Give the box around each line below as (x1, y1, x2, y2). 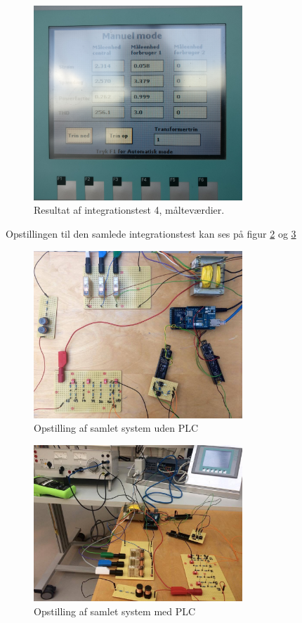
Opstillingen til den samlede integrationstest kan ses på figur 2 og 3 (6, 226, 296, 240)
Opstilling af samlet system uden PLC (34, 420, 199, 435)
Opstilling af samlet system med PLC (34, 604, 196, 618)
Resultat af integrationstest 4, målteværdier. (34, 203, 225, 217)
